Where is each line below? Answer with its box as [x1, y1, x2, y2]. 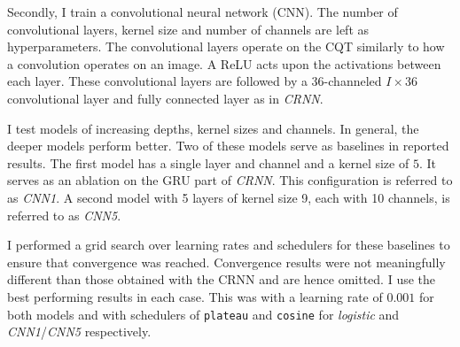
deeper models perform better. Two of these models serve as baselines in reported [7, 136, 449, 155]
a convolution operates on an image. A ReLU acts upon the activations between [7, 54, 441, 73]
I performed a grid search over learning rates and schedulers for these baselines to [7, 235, 450, 254]
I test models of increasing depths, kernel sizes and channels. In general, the [7, 119, 419, 137]
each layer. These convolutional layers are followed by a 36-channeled [7, 72, 382, 90]
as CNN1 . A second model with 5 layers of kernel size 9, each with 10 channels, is [7, 188, 450, 206]
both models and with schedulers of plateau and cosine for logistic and [7, 305, 400, 323]
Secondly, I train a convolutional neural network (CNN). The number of [7, 3, 398, 20]
